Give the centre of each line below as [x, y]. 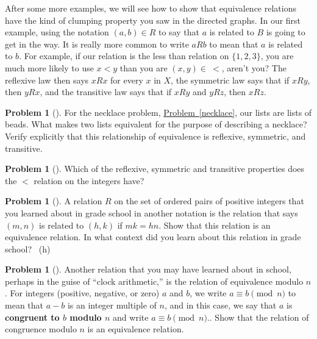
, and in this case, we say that [220, 305]
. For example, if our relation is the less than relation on [124, 56]
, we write [208, 293]
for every [127, 80]
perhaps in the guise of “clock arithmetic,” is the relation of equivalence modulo [154, 281]
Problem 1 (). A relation [54, 201]
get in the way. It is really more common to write [97, 44]
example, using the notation [57, 32]
